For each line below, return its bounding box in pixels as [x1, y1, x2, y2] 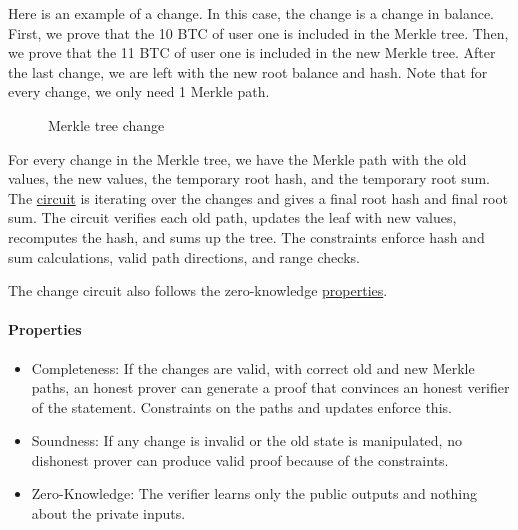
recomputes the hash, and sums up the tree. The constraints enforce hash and [8, 226, 485, 247]
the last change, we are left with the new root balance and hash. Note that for [8, 61, 488, 82]
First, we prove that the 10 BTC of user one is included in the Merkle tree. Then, [8, 22, 509, 43]
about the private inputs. [31, 503, 186, 524]
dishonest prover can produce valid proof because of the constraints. [31, 449, 449, 470]
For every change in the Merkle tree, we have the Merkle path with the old [8, 148, 467, 169]
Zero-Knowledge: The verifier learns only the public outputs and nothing [31, 483, 478, 504]
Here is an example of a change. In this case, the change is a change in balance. [8, 3, 494, 23]
